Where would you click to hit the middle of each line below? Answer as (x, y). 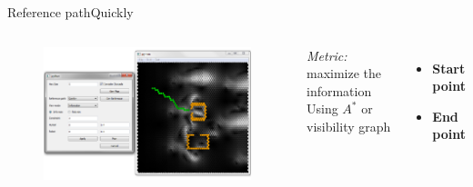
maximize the (344, 73)
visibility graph (349, 126)
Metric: (327, 55)
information (339, 90)
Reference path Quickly (70, 12)
